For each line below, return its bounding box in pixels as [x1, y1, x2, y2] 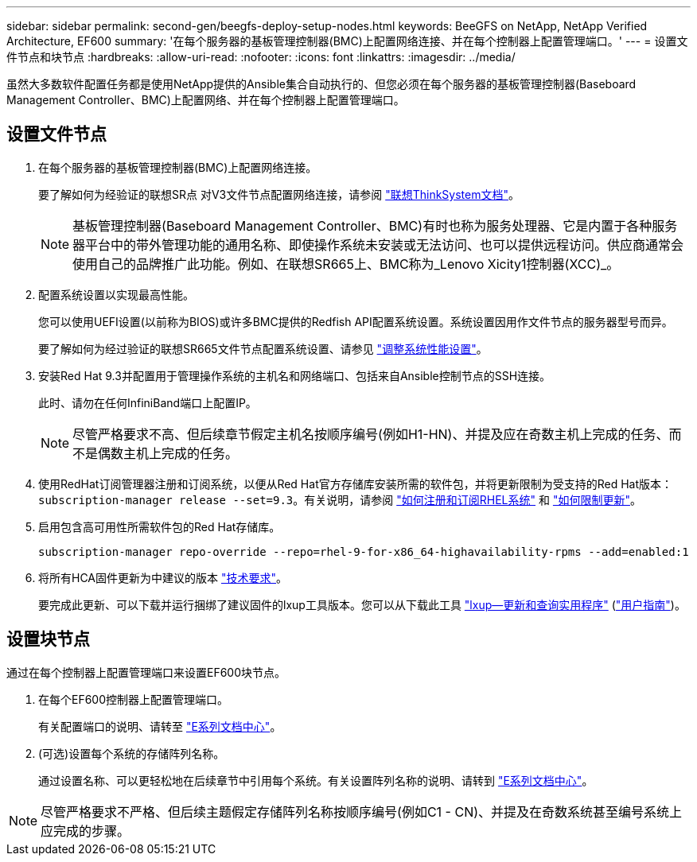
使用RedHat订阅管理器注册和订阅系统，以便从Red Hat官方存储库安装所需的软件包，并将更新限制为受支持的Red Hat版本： [38, 476, 673, 491]
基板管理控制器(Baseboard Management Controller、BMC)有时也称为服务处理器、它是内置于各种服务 [72, 217, 678, 234]
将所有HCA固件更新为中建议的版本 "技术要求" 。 [38, 570, 288, 584]
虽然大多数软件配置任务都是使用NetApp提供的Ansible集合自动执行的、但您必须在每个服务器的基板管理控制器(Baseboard [6, 77, 637, 91]
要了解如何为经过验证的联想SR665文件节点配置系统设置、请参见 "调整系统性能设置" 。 [38, 341, 488, 355]
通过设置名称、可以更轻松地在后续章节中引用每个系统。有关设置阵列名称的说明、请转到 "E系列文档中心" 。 [38, 773, 594, 787]
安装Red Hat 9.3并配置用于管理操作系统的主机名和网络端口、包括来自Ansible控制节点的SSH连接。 [38, 368, 551, 382]
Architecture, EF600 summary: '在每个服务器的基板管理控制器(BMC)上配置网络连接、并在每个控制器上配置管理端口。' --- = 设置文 [6, 34, 688, 48]
